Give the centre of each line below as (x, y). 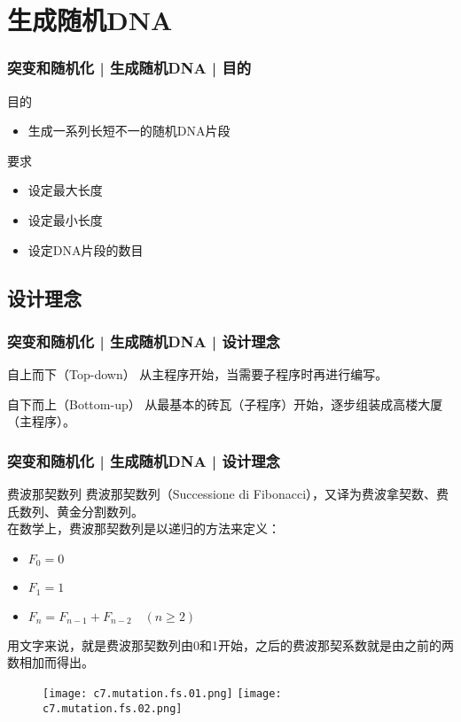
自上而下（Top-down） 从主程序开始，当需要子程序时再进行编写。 (198, 374)
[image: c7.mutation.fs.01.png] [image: (162, 694)
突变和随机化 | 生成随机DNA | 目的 (129, 68)
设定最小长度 (65, 219)
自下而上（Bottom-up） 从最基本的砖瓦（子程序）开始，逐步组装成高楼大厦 (225, 404)
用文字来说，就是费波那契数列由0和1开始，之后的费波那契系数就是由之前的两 (230, 644)
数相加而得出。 (51, 662)
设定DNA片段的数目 (86, 249)
